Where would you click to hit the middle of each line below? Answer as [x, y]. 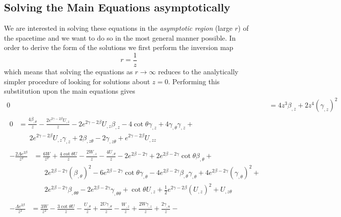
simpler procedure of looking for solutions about [77, 81]
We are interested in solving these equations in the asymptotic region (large [118, 28]
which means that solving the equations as [68, 72]
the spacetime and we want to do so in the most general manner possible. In [120, 37]
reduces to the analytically [198, 72]
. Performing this [194, 81]
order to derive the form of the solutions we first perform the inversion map [119, 47]
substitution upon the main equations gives [70, 91]
